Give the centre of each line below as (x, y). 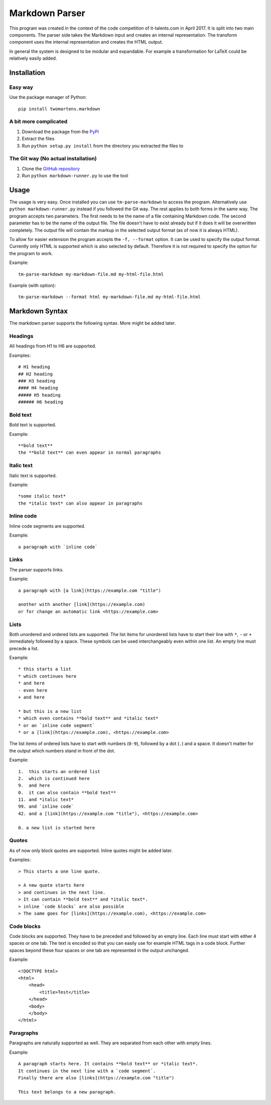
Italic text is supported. (33, 475)
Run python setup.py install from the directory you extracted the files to (103, 146)
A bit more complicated (38, 121)
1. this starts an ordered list (59, 771)
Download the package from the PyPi (60, 132)
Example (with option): (33, 285)
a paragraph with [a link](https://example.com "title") (90, 590)
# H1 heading (34, 367)
